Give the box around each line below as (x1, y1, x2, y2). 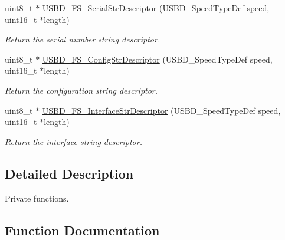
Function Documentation (5, 221, 160, 239)
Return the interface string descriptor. (5, 135, 142, 147)
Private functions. (5, 192, 69, 204)
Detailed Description (5, 164, 134, 182)
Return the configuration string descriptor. (5, 84, 158, 96)
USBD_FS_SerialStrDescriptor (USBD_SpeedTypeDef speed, (42, 2, 270, 14)
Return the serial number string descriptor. (5, 33, 160, 45)
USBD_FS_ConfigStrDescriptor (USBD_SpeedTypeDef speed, (42, 52, 273, 65)
